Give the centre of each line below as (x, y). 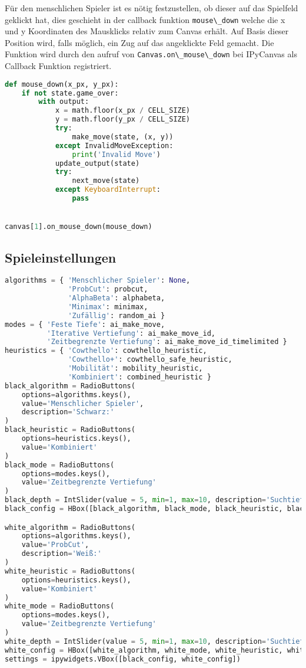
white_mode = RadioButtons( (60, 606)
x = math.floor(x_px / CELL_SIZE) (123, 111)
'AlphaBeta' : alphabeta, (117, 298)
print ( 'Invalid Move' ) (116, 154)
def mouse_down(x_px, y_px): (62, 84)
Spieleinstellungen (61, 257)
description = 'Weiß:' (61, 554)
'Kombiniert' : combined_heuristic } (139, 377)
